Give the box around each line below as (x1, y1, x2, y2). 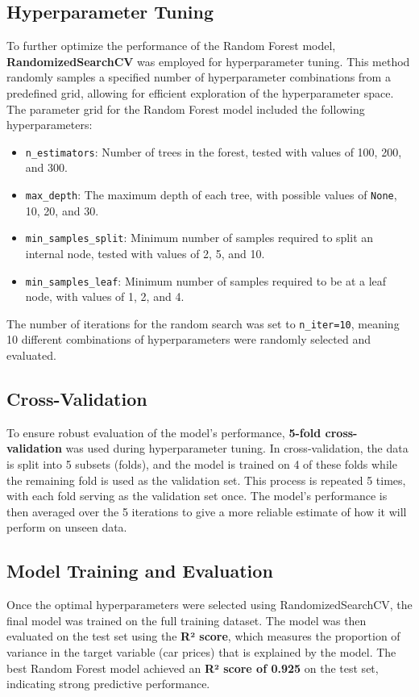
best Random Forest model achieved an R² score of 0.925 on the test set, (6, 659, 379, 676)
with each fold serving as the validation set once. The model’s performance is (6, 487, 388, 504)
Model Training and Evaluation (6, 558, 273, 583)
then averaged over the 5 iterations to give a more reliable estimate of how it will (6, 503, 407, 520)
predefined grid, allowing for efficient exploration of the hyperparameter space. (6, 84, 394, 101)
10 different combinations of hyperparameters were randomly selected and (6, 331, 371, 348)
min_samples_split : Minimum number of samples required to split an (25, 229, 374, 246)
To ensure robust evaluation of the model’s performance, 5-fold (6, 424, 322, 440)
